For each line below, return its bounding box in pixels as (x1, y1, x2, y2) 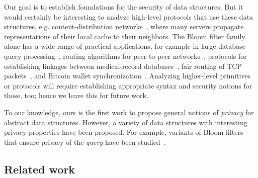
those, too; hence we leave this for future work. (4, 90, 148, 101)
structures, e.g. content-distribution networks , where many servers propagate (4, 21, 244, 32)
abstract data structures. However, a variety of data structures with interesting (4, 117, 247, 127)
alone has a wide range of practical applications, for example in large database (4, 41, 245, 51)
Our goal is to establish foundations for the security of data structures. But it (4, 2, 243, 12)
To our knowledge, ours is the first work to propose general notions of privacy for (4, 107, 254, 117)
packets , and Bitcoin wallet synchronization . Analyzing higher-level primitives (4, 70, 251, 81)
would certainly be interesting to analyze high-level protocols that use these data (4, 11, 253, 22)
